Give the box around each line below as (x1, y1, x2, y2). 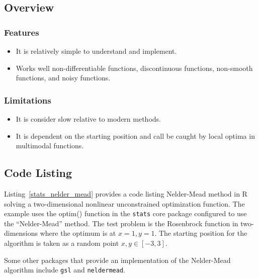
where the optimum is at (40, 228, 116, 238)
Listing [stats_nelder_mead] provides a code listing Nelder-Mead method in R (4, 188, 247, 199)
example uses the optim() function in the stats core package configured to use (4, 208, 247, 219)
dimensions (4, 228, 38, 238)
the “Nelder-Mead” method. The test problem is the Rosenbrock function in (4, 218, 238, 228)
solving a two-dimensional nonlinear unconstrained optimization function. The (4, 198, 245, 209)
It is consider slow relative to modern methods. (16, 114, 161, 124)
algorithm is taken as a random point (4, 238, 119, 248)
